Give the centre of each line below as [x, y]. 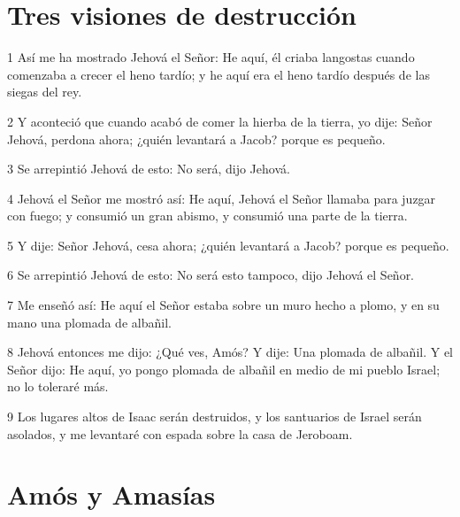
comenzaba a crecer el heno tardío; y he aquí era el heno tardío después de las [218, 74]
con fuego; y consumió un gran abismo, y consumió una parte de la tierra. [207, 216]
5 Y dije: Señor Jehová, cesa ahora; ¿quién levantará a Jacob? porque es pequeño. [228, 245]
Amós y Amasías [111, 494]
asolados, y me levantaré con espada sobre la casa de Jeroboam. [180, 433]
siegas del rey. [45, 92]
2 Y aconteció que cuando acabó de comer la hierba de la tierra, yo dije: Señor [220, 121]
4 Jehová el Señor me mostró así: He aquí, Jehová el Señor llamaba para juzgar [222, 198]
